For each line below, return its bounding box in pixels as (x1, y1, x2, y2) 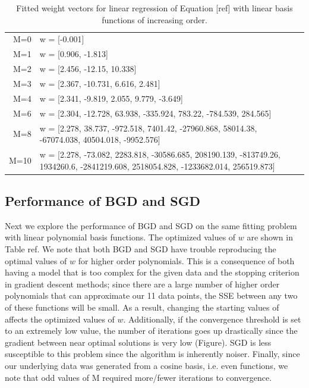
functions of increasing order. (102, 13, 207, 26)
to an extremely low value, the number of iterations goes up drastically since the (5, 324, 298, 337)
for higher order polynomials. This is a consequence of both (78, 254, 295, 267)
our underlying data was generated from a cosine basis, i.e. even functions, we (5, 359, 288, 371)
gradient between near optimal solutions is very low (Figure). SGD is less (5, 336, 272, 348)
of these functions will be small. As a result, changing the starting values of (5, 301, 279, 313)
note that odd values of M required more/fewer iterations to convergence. (5, 371, 272, 383)
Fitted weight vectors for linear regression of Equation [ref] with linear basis (16, 2, 293, 14)
